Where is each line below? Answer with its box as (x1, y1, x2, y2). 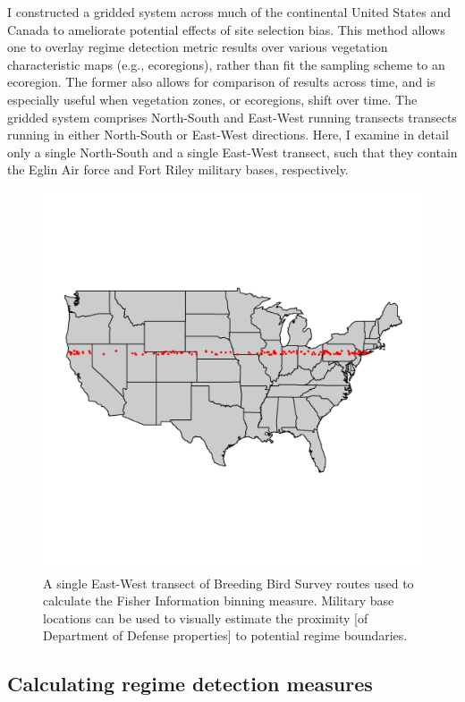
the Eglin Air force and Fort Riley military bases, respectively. (7, 160, 349, 179)
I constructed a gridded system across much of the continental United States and (7, 3, 451, 21)
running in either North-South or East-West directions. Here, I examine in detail (7, 125, 449, 144)
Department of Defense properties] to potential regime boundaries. (43, 626, 408, 645)
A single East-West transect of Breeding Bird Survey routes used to (43, 573, 414, 592)
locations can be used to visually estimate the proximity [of (43, 608, 368, 627)
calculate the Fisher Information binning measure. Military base (43, 591, 394, 610)
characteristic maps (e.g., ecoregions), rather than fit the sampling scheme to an (7, 55, 445, 73)
